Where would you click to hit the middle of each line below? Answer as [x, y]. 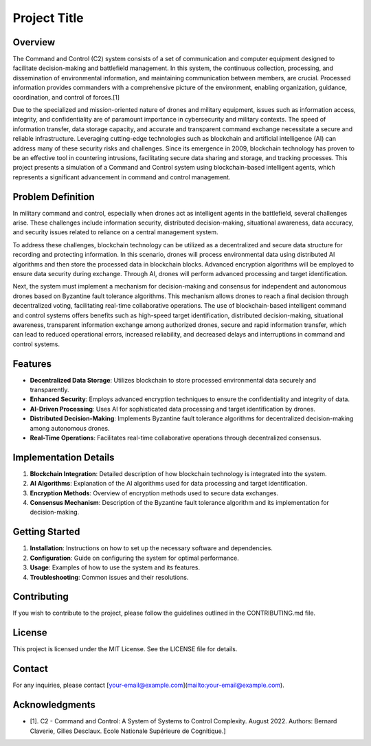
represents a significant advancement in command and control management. [122, 177]
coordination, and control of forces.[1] [66, 97]
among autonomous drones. [70, 428]
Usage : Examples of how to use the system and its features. [115, 567]
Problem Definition [54, 197]
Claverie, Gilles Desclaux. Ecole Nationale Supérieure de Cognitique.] [128, 731]
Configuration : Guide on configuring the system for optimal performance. [135, 558]
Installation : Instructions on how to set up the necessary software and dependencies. [151, 548]
